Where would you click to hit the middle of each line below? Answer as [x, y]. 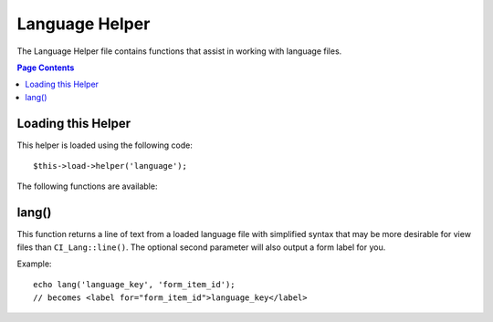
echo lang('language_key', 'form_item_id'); [135, 285]
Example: [34, 264]
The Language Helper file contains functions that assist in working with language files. [179, 51]
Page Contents [46, 68]
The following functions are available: [87, 186]
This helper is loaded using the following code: [105, 145]
